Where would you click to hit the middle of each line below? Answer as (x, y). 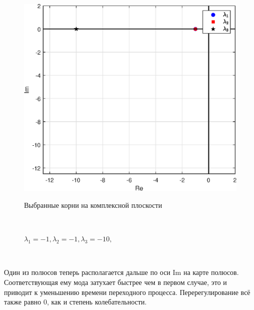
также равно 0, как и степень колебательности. (75, 302)
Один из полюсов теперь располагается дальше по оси (87, 272)
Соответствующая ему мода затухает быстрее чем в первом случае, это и (115, 282)
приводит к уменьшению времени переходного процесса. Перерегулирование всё (127, 292)
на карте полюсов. (211, 272)
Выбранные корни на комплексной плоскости (93, 205)
